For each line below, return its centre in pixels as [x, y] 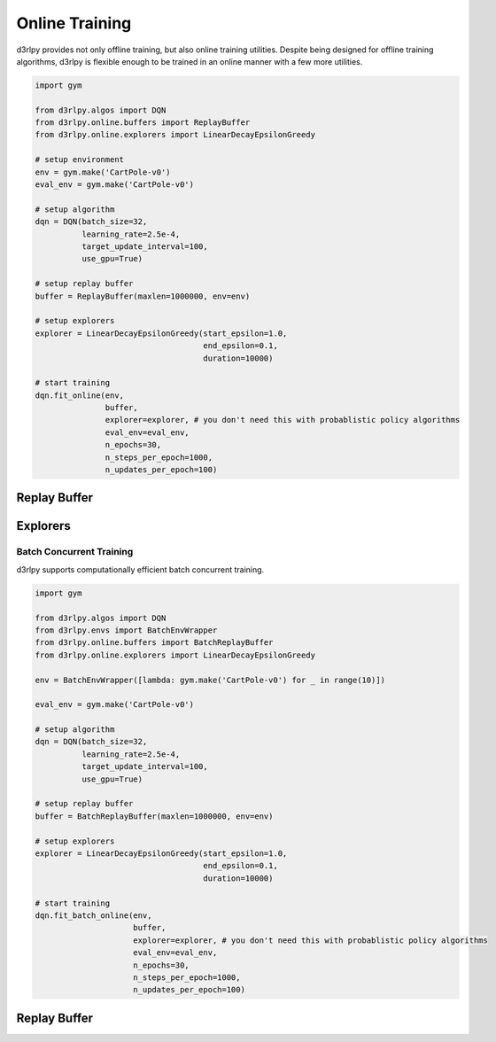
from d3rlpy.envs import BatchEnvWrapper [126, 630]
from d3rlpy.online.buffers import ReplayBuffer [143, 123]
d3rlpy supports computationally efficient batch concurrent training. [140, 569]
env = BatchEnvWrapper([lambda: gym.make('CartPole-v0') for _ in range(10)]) [210, 680]
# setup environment [79, 160]
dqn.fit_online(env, [79, 395]
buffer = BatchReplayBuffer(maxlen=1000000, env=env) [154, 816]
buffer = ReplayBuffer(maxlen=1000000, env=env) [143, 296]
